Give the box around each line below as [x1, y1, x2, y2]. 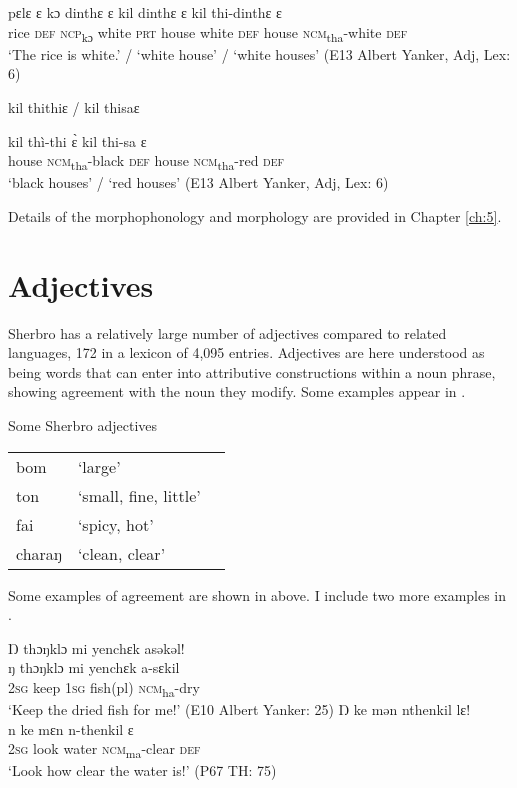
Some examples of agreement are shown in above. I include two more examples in [8, 584, 507, 605]
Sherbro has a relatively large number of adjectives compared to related [8, 322, 447, 343]
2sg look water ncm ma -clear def [8, 738, 201, 761]
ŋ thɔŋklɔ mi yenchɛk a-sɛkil [8, 657, 180, 678]
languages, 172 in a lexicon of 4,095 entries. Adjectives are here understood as [8, 342, 485, 363]
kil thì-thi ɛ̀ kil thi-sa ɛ [8, 130, 147, 151]
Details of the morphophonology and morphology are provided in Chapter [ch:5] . [8, 205, 502, 226]
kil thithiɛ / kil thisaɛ [8, 96, 140, 117]
